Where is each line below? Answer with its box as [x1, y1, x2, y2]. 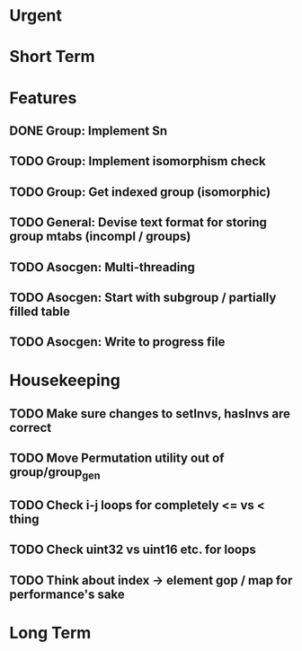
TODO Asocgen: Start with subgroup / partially [9, 289, 277, 305]
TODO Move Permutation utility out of [9, 451, 225, 466]
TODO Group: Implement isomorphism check [9, 154, 267, 169]
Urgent [9, 5, 63, 26]
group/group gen [9, 464, 101, 482]
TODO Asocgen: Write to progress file [9, 334, 226, 350]
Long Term [9, 622, 92, 643]
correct [9, 419, 52, 435]
